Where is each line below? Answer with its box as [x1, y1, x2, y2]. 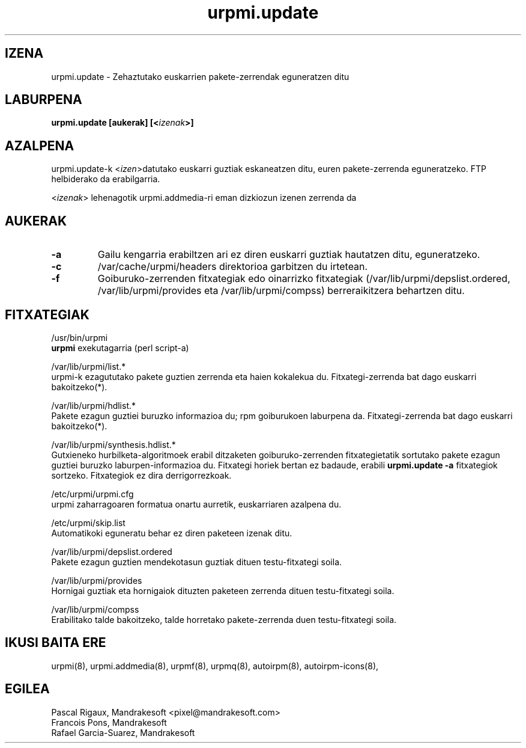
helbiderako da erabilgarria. [51, 174, 160, 185]
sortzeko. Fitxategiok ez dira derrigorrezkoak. [51, 470, 232, 480]
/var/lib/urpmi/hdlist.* [51, 400, 136, 411]
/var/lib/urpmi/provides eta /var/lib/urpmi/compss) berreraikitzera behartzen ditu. [97, 284, 465, 297]
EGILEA [5, 681, 50, 697]
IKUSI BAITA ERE [5, 635, 106, 651]
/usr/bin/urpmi [51, 332, 108, 343]
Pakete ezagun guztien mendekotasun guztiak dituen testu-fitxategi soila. [51, 556, 342, 567]
